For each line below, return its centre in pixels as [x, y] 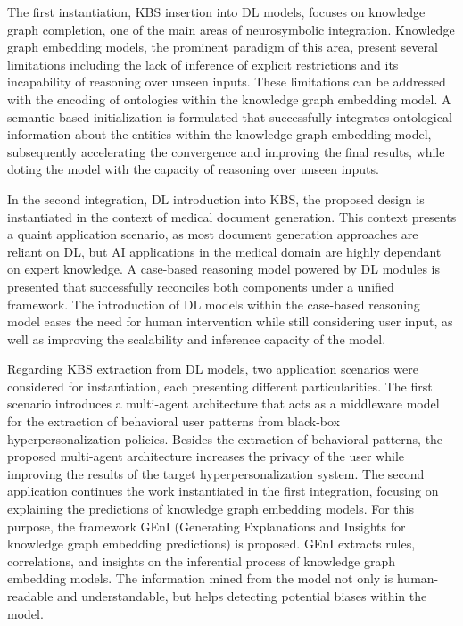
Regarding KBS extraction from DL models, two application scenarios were [213, 369]
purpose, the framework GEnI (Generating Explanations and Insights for [207, 526]
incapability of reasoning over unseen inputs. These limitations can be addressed [227, 82]
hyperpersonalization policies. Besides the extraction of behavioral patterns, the [225, 438]
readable [30, 596]
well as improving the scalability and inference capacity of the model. [197, 338]
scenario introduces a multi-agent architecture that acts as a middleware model [223, 404]
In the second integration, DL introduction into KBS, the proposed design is [216, 198]
